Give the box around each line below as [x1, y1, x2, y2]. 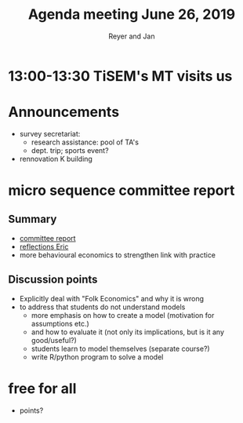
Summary [8, 213, 57, 226]
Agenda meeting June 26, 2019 [27, 5, 236, 24]
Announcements [8, 104, 120, 121]
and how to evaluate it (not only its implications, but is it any [31, 327, 225, 337]
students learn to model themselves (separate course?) [31, 344, 210, 353]
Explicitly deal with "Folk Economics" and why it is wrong [19, 294, 205, 303]
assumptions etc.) [31, 319, 90, 328]
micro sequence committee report [8, 182, 235, 199]
